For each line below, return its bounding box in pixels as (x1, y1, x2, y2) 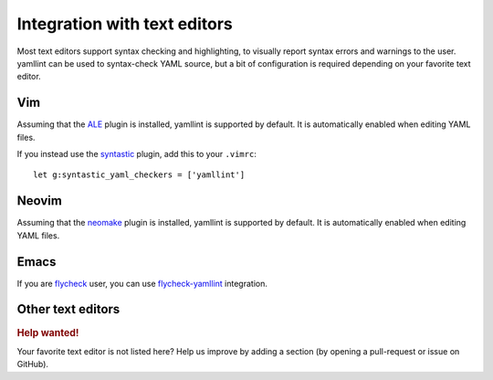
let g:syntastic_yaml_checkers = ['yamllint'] (33, 170, 246, 180)
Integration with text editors (16, 14, 233, 34)
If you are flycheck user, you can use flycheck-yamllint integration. (16, 278, 268, 289)
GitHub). (16, 359, 49, 370)
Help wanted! (16, 326, 79, 339)
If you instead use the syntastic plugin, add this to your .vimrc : (16, 149, 257, 160)
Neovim (16, 193, 63, 209)
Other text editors (16, 301, 121, 317)
